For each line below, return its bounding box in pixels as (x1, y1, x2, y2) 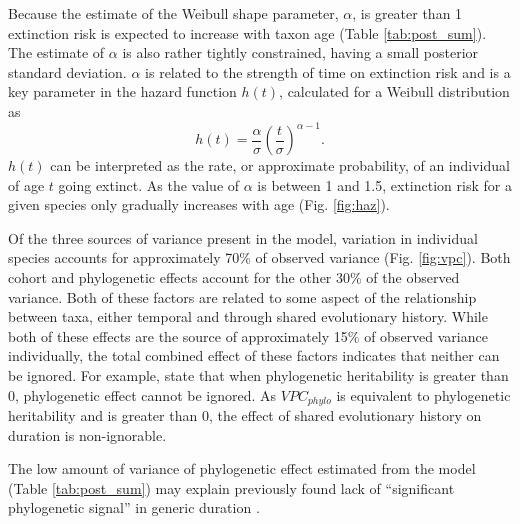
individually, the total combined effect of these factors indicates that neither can (8, 345, 500, 366)
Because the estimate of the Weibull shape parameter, (8, 3, 339, 23)
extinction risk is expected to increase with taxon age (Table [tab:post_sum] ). (8, 22, 487, 43)
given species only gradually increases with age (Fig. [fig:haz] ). (8, 194, 390, 215)
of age (8, 174, 45, 195)
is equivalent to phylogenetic (336, 384, 511, 405)
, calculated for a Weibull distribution (279, 81, 510, 102)
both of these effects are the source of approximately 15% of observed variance (8, 325, 488, 346)
